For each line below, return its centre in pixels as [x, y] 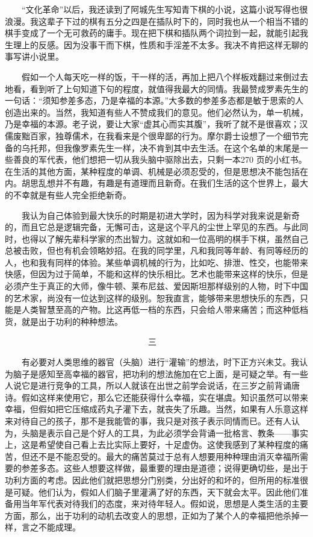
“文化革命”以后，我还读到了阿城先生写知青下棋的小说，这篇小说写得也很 [165, 9]
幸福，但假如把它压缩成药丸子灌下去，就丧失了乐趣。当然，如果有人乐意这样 [156, 409]
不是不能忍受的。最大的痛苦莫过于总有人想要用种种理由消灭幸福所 [169, 456]
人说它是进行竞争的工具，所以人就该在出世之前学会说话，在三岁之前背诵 [148, 385]
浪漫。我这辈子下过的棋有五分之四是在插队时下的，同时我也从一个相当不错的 [156, 21]
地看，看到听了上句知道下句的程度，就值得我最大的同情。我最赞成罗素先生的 [156, 88]
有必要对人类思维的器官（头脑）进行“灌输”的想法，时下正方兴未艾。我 [160, 362]
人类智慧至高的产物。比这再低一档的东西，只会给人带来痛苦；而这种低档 [165, 309]
